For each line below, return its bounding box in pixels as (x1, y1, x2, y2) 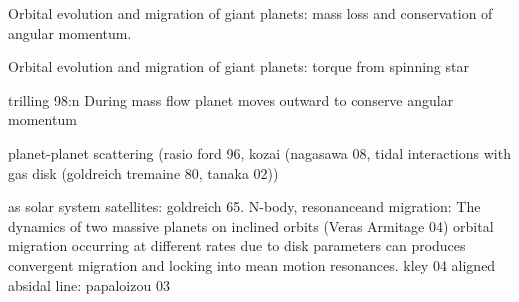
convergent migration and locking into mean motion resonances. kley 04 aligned (8, 254, 496, 275)
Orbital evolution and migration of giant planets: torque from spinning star (8, 56, 469, 77)
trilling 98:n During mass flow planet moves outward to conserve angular (8, 89, 454, 110)
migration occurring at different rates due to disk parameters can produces (8, 235, 466, 256)
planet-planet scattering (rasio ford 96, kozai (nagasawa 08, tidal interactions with (8, 142, 511, 163)
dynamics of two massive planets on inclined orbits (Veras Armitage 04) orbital (8, 215, 494, 236)
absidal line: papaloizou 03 (8, 274, 170, 295)
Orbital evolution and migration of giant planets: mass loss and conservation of (8, 3, 493, 23)
